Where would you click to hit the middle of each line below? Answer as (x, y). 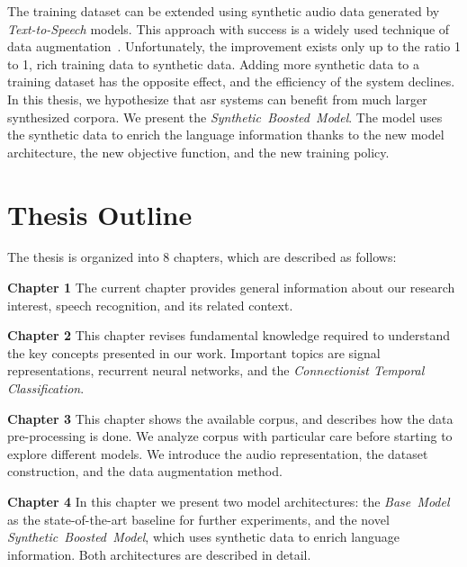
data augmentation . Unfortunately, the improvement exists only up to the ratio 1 (234, 46)
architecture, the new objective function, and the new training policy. (198, 152)
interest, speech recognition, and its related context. (150, 305)
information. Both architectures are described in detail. (159, 554)
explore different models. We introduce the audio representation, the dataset (218, 453)
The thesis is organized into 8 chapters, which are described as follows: (202, 257)
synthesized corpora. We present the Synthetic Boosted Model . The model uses (225, 117)
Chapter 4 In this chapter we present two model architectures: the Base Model (229, 501)
